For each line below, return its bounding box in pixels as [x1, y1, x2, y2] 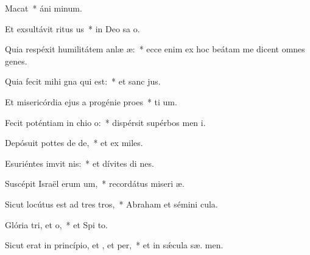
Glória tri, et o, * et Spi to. [5, 218, 108, 231]
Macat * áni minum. [5, 2, 82, 14]
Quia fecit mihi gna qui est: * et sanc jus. [5, 75, 161, 88]
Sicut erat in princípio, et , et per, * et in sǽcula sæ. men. [5, 239, 224, 251]
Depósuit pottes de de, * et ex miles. [5, 136, 143, 149]
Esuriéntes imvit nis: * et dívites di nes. [5, 156, 154, 169]
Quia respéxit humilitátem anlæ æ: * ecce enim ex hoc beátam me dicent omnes [5, 43, 305, 55]
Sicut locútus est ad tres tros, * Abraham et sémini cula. [5, 197, 218, 210]
